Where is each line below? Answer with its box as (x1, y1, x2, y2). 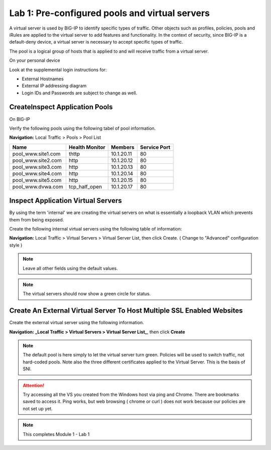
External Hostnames (22, 76, 64, 82)
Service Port (140, 143, 171, 150)
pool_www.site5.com (12, 176, 62, 183)
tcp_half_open (68, 183, 102, 190)
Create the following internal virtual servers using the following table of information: (9, 226, 182, 232)
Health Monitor (68, 143, 105, 150)
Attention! (23, 382, 45, 388)
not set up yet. (23, 405, 53, 411)
